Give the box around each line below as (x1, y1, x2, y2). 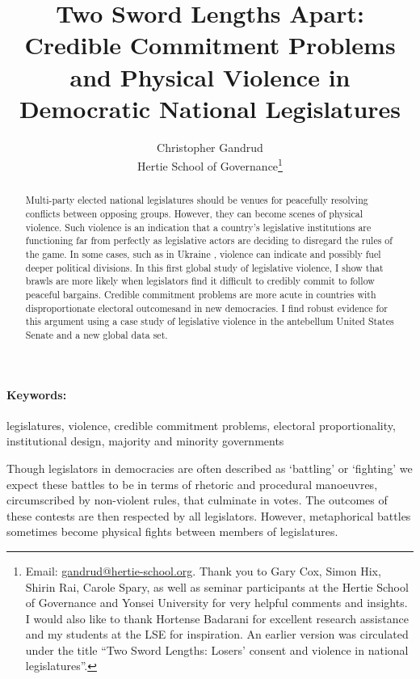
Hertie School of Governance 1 (137, 155, 283, 174)
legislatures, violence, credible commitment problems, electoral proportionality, (6, 416, 396, 433)
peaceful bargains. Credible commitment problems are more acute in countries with (25, 287, 376, 301)
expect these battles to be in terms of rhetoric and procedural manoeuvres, (6, 475, 378, 492)
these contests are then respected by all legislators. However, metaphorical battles (6, 507, 411, 524)
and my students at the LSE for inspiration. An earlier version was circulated (25, 626, 409, 643)
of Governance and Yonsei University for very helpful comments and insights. (25, 594, 408, 611)
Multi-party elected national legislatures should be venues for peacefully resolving (25, 193, 368, 207)
